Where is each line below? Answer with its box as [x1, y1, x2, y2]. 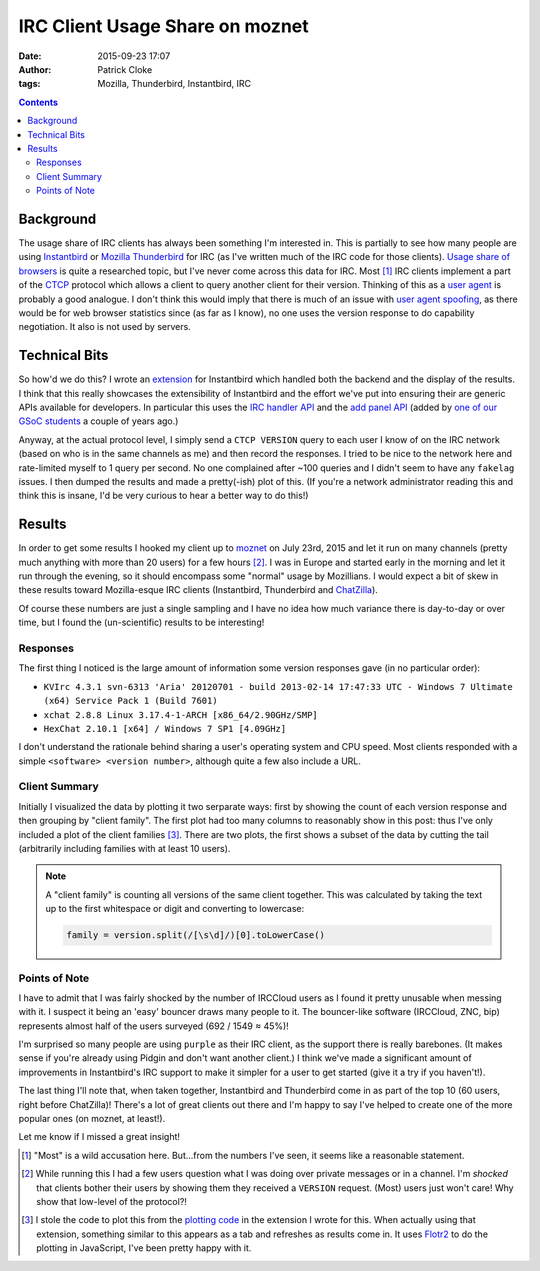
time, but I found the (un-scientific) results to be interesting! [18, 616, 265, 629]
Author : [18, 63, 52, 75]
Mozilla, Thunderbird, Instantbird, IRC [97, 78, 252, 90]
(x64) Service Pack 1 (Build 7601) [43, 695, 219, 707]
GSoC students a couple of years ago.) [18, 415, 179, 427]
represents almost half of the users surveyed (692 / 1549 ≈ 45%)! [18, 1020, 289, 1032]
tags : [18, 78, 41, 90]
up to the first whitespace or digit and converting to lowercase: [45, 903, 305, 915]
